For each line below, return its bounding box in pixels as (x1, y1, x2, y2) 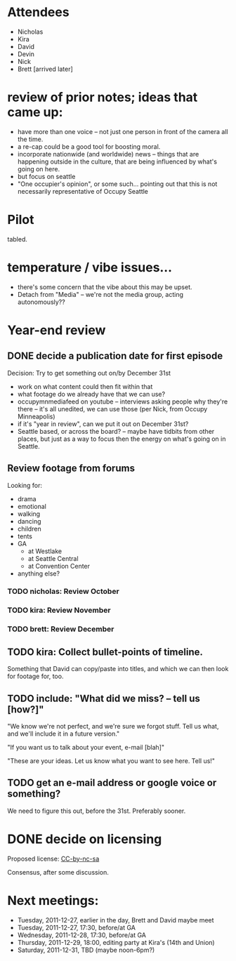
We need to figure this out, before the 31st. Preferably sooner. (7, 807, 186, 815)
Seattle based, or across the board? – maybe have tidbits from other (17, 427, 215, 435)
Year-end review (7, 322, 106, 338)
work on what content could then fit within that (17, 382, 153, 390)
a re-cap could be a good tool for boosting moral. (17, 142, 161, 151)
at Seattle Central (27, 554, 79, 562)
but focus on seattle (17, 172, 76, 180)
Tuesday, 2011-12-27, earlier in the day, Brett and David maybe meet (17, 915, 214, 924)
